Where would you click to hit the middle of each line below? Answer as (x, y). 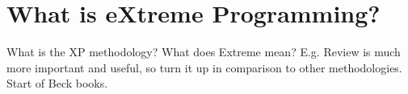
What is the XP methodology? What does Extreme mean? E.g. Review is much (204, 52)
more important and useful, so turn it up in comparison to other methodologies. (204, 67)
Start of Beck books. (57, 83)
